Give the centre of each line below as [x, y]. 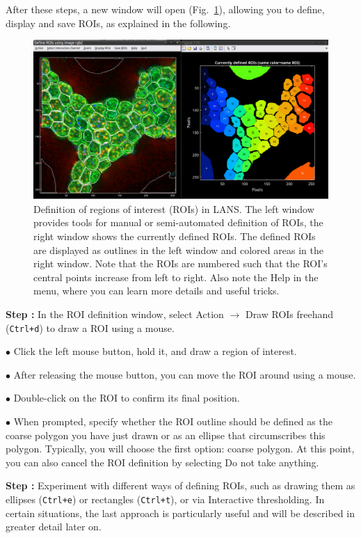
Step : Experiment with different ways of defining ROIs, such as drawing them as [180, 485]
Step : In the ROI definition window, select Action [115, 314]
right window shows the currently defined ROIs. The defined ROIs [175, 236]
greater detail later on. [54, 527]
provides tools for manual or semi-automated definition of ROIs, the [178, 222]
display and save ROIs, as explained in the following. [118, 23]
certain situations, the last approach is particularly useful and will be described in [180, 513]
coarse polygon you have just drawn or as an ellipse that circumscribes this [166, 435]
